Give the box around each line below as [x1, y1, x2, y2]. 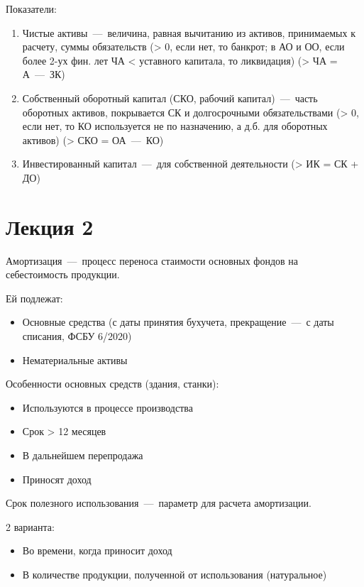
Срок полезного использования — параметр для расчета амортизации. [6, 495, 311, 510]
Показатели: [6, 1, 57, 16]
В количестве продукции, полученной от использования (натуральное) [22, 566, 327, 581]
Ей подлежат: [6, 290, 63, 305]
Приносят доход [22, 471, 92, 486]
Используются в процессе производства [22, 400, 193, 415]
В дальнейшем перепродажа [22, 448, 143, 462]
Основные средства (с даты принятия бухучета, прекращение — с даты [22, 314, 334, 329]
